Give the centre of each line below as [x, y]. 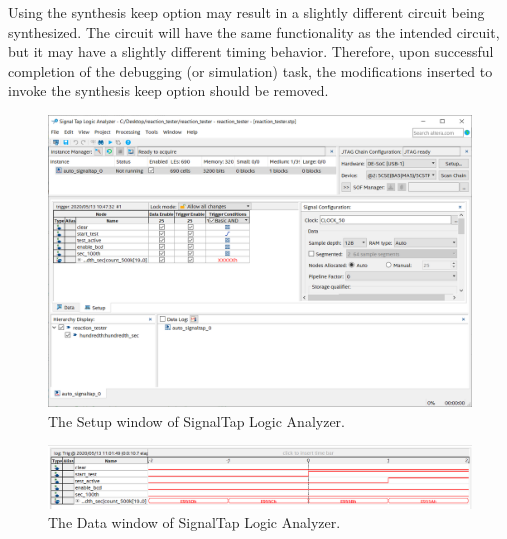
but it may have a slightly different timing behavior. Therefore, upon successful [251, 51]
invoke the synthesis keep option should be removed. [168, 90]
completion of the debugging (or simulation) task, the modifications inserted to [250, 70]
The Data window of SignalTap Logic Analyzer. [194, 522]
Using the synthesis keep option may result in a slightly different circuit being [246, 12]
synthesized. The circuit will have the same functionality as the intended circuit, [254, 31]
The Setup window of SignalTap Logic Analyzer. [196, 420]
